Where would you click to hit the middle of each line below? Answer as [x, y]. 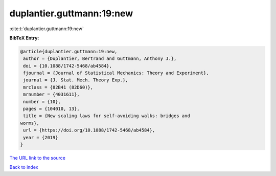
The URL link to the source [38, 158]
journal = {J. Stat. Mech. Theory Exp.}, [76, 80]
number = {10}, [42, 102]
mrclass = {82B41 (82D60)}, [58, 87]
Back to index [24, 167]
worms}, [30, 123]
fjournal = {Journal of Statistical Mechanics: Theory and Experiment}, [116, 73]
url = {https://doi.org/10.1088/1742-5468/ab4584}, [89, 130]
